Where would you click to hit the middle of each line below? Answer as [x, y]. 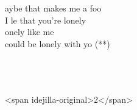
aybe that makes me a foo [53, 8]
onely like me [30, 32]
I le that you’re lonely [46, 20]
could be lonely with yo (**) [58, 43]
